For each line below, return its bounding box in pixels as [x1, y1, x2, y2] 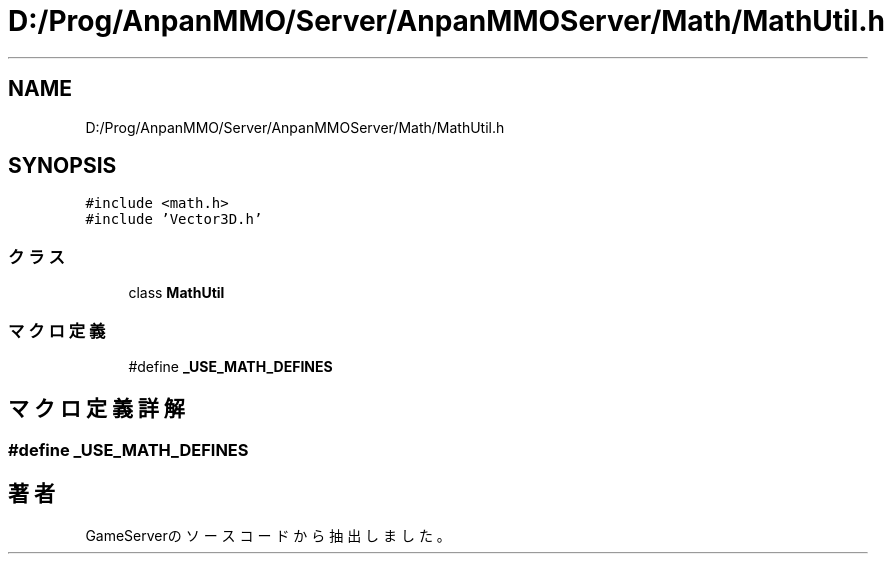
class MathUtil [128, 284, 225, 302]
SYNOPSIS [8, 153, 117, 179]
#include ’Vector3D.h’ [85, 211, 263, 228]
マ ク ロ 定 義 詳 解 [8, 396, 185, 422]
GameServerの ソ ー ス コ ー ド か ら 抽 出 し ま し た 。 [85, 526, 451, 544]
